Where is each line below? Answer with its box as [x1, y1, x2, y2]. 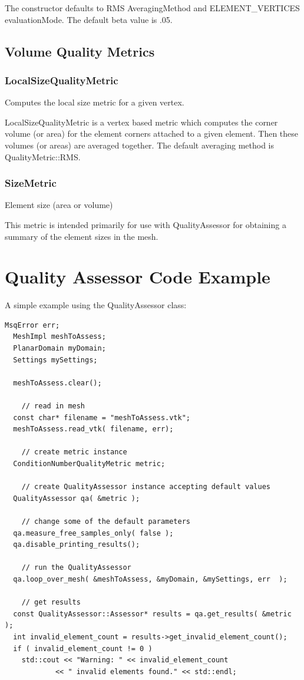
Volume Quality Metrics [5, 42, 155, 60]
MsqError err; [5, 321, 60, 329]
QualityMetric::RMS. [5, 150, 81, 163]
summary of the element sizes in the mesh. [5, 230, 158, 242]
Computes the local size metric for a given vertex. [5, 96, 184, 108]
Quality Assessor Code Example [5, 265, 270, 289]
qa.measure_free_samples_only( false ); [13, 529, 174, 537]
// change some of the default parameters [21, 517, 190, 526]
